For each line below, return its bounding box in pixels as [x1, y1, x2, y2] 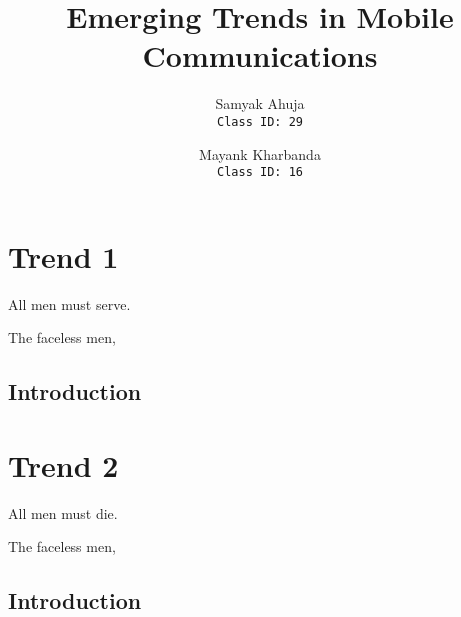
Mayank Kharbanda [199, 143, 321, 164]
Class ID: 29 [217, 114, 303, 129]
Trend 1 [8, 235, 119, 276]
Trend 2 [8, 444, 119, 485]
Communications [142, 35, 378, 76]
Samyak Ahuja [215, 93, 305, 114]
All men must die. [8, 502, 118, 523]
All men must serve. [8, 293, 131, 314]
